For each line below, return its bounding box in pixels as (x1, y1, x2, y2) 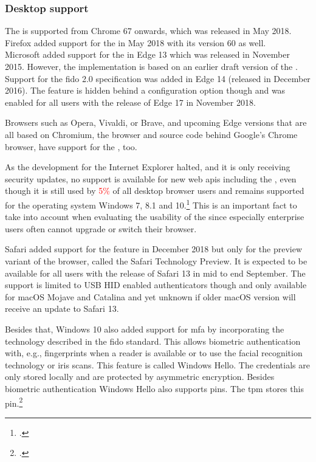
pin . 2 (5, 395, 23, 409)
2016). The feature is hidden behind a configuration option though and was (5, 84, 286, 97)
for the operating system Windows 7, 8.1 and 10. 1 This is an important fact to (5, 196, 297, 211)
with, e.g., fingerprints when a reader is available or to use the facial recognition (5, 346, 303, 359)
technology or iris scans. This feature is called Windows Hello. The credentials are (5, 358, 310, 371)
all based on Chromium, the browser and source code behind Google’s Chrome (5, 128, 298, 140)
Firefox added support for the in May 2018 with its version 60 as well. (5, 36, 266, 49)
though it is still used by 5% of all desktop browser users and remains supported (5, 184, 304, 197)
